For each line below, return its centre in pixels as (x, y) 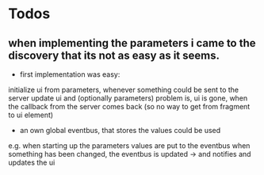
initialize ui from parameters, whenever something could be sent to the (124, 89)
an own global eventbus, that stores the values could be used (120, 130)
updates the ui (32, 162)
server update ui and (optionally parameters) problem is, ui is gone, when (128, 98)
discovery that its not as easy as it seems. (114, 55)
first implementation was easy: (70, 74)
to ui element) (31, 115)
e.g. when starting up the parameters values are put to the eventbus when (129, 146)
